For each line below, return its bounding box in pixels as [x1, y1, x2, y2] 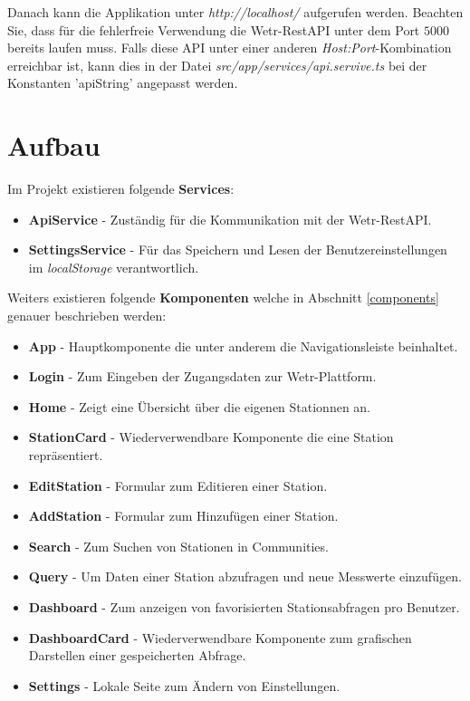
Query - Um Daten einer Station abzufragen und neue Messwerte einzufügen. [28, 567, 462, 586]
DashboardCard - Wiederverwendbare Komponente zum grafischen [28, 628, 412, 647]
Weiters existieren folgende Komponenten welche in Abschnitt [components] [7, 288, 439, 307]
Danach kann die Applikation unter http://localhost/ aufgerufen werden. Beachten [7, 3, 464, 21]
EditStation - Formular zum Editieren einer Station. [28, 475, 328, 495]
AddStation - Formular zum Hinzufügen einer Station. [28, 506, 339, 525]
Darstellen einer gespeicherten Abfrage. [28, 646, 246, 665]
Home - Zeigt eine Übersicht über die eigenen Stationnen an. [28, 397, 371, 416]
